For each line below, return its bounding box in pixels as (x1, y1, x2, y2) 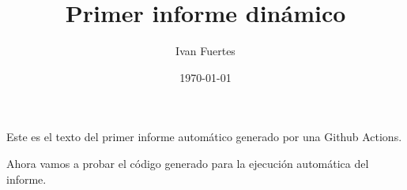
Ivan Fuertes (175, 43, 236, 59)
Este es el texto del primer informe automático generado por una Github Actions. (6, 129, 402, 145)
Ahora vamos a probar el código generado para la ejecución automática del (6, 155, 369, 171)
